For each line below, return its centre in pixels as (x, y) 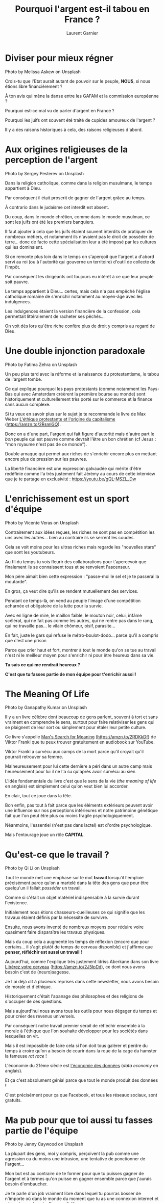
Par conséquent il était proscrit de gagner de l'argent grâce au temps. (75, 198)
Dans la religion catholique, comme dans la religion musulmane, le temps (79, 183)
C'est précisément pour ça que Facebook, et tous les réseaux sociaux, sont (81, 1095)
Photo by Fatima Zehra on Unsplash (41, 365)
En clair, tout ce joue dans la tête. (38, 796)
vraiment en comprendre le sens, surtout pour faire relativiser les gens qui (80, 722)
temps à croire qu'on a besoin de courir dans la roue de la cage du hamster (81, 1051)
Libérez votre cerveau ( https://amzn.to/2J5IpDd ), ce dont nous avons (75, 967)
